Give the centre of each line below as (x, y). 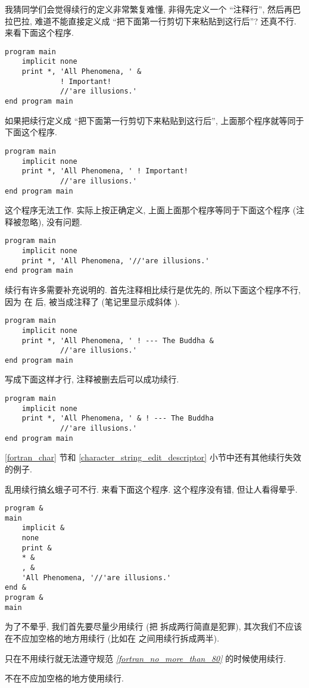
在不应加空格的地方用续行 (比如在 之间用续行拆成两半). (112, 638)
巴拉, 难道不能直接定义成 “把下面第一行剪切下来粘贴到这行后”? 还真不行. (154, 21)
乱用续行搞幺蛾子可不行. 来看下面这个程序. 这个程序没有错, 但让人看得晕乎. (151, 489)
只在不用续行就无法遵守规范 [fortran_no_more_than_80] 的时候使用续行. (146, 658)
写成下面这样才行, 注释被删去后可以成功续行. (92, 379)
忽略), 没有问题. (51, 221)
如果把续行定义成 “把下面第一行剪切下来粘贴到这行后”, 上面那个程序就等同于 (154, 120)
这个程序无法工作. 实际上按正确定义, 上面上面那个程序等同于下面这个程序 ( (151, 210)
